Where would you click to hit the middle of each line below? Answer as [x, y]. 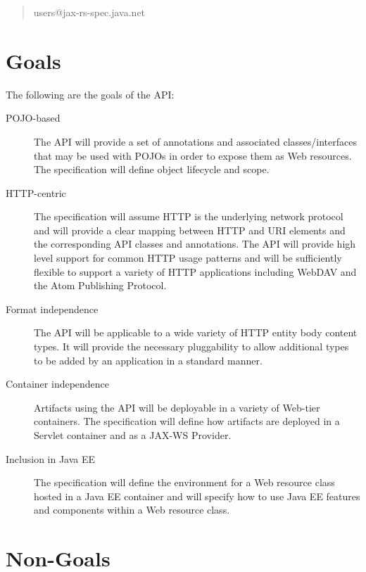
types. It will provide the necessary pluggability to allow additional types [191, 347]
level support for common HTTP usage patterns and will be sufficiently [188, 258]
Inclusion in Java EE [51, 458]
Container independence [58, 384]
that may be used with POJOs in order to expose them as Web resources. [193, 155]
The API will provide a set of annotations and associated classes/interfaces [195, 141]
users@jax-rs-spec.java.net [89, 12]
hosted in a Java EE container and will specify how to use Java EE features [197, 496]
